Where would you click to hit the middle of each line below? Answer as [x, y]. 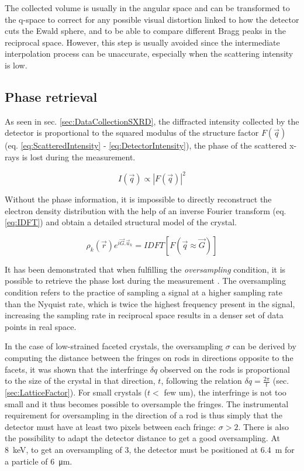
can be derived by [265, 346]
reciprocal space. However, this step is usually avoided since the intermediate [142, 42]
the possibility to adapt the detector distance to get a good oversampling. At [142, 438]
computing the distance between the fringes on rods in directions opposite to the [149, 357]
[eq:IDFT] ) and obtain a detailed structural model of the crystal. [121, 222]
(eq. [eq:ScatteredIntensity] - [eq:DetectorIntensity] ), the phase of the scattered [146, 145]
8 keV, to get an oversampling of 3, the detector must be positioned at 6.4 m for [150, 449]
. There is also [263, 426]
